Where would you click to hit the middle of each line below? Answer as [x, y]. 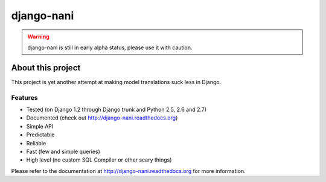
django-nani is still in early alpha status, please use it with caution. [110, 47]
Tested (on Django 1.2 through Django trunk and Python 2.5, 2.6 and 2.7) [117, 109]
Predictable [40, 135]
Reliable [36, 143]
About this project [46, 68]
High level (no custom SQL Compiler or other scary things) [99, 160]
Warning [38, 37]
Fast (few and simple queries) [63, 151]
